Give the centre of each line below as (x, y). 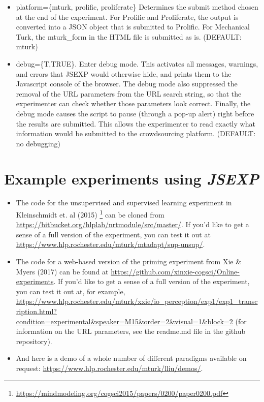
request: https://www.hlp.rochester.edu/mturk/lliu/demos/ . (109, 368)
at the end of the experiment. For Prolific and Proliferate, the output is (127, 17)
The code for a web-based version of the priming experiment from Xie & (129, 261)
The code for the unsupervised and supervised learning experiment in (124, 203)
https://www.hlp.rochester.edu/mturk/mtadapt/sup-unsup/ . (110, 244)
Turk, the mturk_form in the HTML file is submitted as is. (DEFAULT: (129, 36)
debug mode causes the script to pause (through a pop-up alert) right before (135, 113)
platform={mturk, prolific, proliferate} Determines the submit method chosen (137, 7)
